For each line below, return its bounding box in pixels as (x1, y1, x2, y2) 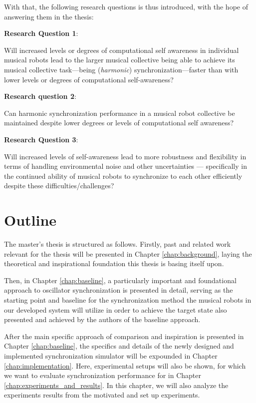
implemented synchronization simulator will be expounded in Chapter (4, 350, 218, 361)
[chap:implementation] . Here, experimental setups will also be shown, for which (4, 360, 246, 371)
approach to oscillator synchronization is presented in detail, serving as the (4, 285, 233, 295)
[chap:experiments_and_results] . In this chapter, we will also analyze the (4, 380, 229, 390)
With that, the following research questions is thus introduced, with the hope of (4, 1, 248, 11)
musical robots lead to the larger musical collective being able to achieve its (4, 54, 235, 65)
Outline (4, 210, 57, 230)
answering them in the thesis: (4, 11, 94, 21)
